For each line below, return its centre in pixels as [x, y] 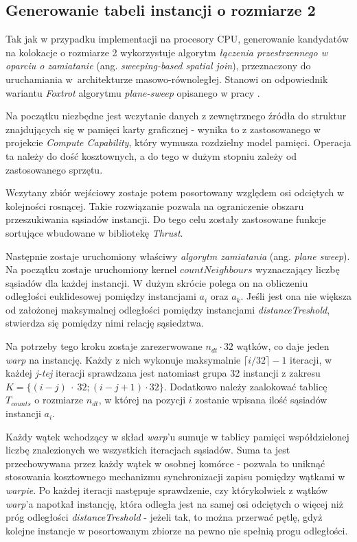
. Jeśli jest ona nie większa [296, 296]
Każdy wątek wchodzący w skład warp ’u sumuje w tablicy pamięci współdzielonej [177, 436]
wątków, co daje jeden [283, 346]
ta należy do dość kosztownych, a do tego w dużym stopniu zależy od [151, 155]
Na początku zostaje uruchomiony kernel [91, 269]
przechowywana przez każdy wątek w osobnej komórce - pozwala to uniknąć [165, 463]
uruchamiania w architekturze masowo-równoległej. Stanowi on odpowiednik [167, 79]
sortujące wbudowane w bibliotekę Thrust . [94, 232]
